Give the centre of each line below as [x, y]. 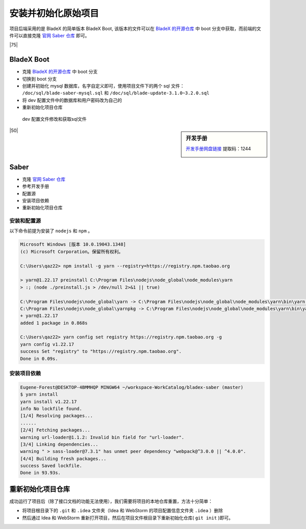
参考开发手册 [36, 187]
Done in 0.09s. [39, 359]
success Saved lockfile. [51, 466]
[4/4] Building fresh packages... [63, 458]
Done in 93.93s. [41, 473]
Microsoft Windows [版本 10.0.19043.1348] [73, 244]
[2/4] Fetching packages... [55, 430]
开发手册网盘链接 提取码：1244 [219, 149]
